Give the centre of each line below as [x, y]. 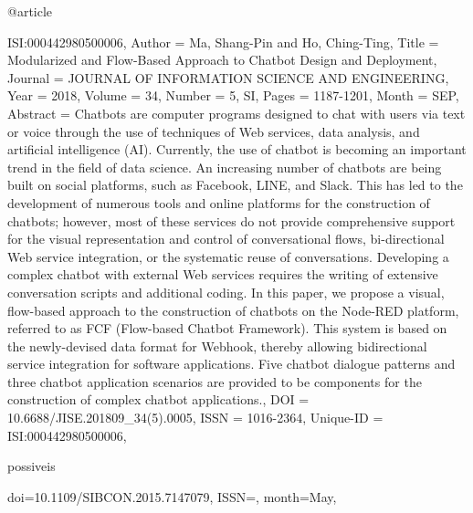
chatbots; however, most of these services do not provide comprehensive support [231, 220]
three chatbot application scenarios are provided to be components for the [215, 381]
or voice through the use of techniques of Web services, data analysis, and [214, 131]
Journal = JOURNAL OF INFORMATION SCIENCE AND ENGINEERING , [228, 77]
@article [30, 11]
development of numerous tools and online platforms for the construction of [219, 202]
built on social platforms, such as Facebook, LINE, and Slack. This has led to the [235, 185]
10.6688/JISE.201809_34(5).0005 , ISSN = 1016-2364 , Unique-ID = [195, 418]
